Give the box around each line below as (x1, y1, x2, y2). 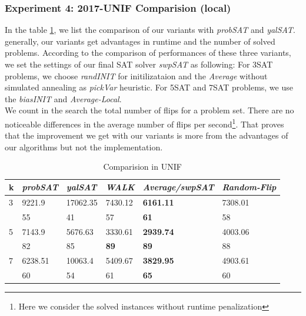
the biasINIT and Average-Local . (5, 92, 122, 105)
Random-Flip (222, 181, 277, 193)
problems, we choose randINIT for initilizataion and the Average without (5, 69, 268, 82)
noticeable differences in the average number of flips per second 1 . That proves (5, 116, 284, 130)
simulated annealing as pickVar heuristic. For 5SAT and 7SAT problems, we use (5, 81, 293, 93)
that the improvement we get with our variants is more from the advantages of (5, 129, 288, 142)
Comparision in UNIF (103, 160, 182, 173)
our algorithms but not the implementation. (5, 140, 163, 153)
